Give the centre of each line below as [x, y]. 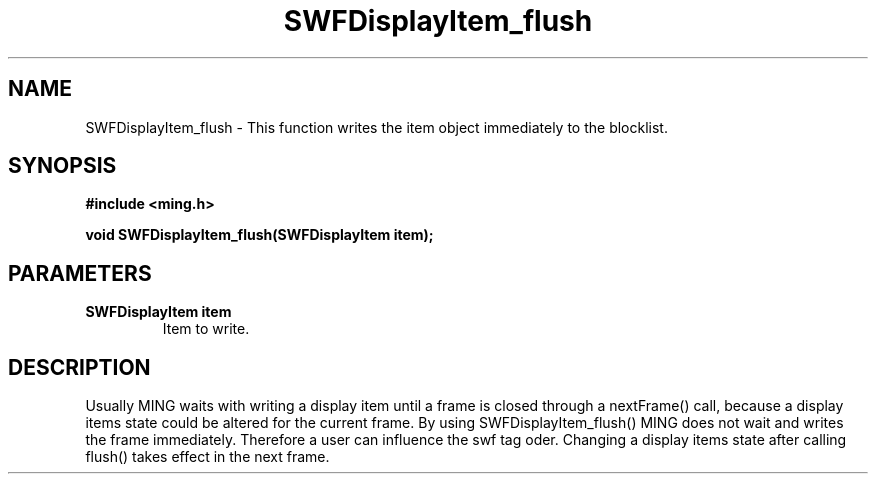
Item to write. [206, 329]
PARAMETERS [80, 273]
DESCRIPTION [79, 367]
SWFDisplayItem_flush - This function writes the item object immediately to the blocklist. [376, 127]
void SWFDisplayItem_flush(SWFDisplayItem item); [259, 235]
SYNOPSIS [62, 166]
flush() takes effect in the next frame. [207, 457]
